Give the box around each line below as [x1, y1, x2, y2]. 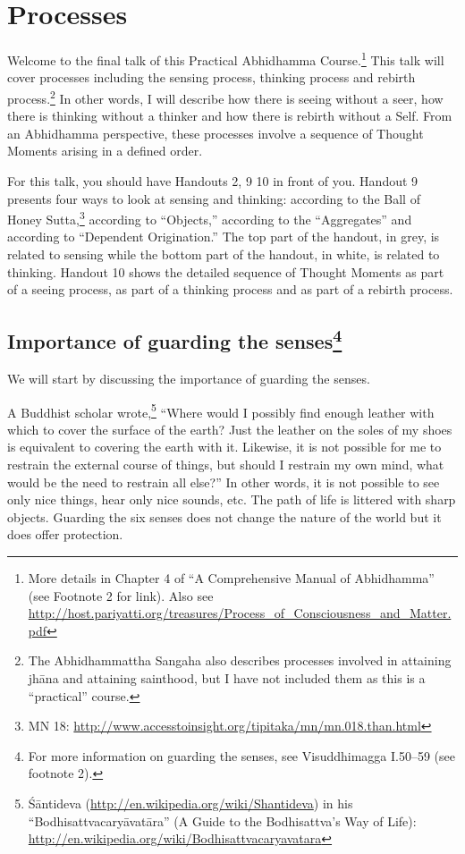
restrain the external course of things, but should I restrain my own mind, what [7, 455, 444, 474]
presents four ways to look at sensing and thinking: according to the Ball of [7, 189, 420, 207]
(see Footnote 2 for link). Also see [28, 586, 214, 605]
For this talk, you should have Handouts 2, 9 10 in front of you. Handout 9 [7, 172, 418, 190]
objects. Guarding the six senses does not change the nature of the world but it [7, 507, 442, 526]
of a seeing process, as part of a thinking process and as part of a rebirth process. [7, 280, 453, 299]
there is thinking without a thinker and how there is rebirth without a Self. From [7, 106, 452, 125]
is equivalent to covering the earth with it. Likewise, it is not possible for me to [7, 437, 442, 456]
